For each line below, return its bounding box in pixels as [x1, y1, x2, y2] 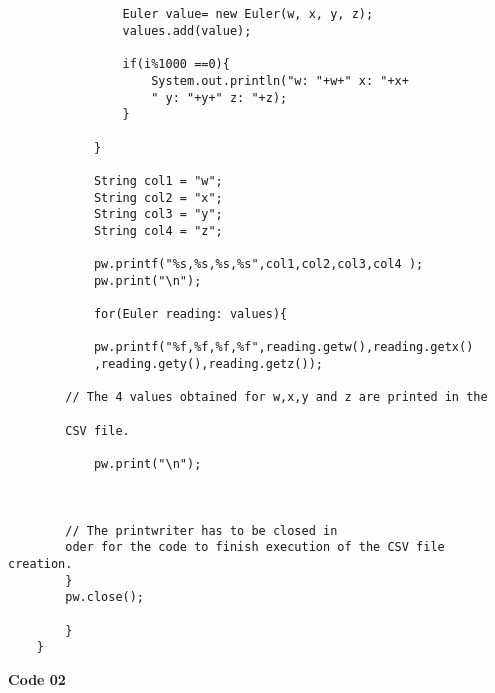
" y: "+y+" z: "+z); [151, 90, 288, 105]
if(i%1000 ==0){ [122, 57, 230, 72]
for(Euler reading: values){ [93, 307, 288, 322]
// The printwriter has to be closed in [65, 523, 338, 538]
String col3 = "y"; [93, 207, 223, 222]
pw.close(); [65, 590, 145, 605]
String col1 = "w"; [93, 173, 223, 188]
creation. [8, 556, 73, 571]
